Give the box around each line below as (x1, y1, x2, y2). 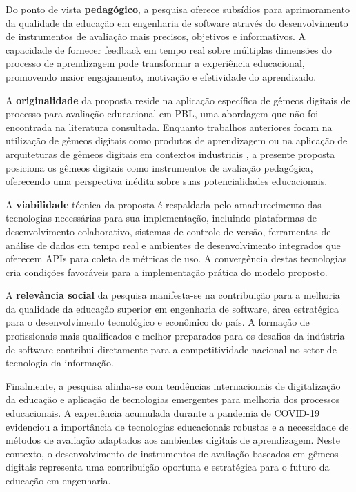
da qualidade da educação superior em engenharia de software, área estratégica (6, 301, 339, 315)
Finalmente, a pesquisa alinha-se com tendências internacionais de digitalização (6, 378, 341, 393)
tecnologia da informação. (6, 355, 114, 370)
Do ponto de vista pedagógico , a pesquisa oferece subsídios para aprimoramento (6, 2, 350, 16)
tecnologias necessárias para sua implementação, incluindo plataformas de (6, 210, 317, 225)
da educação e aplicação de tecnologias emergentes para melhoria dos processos (6, 392, 340, 406)
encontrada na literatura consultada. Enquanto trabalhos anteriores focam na (6, 119, 333, 134)
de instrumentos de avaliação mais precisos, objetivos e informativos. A (6, 29, 306, 43)
